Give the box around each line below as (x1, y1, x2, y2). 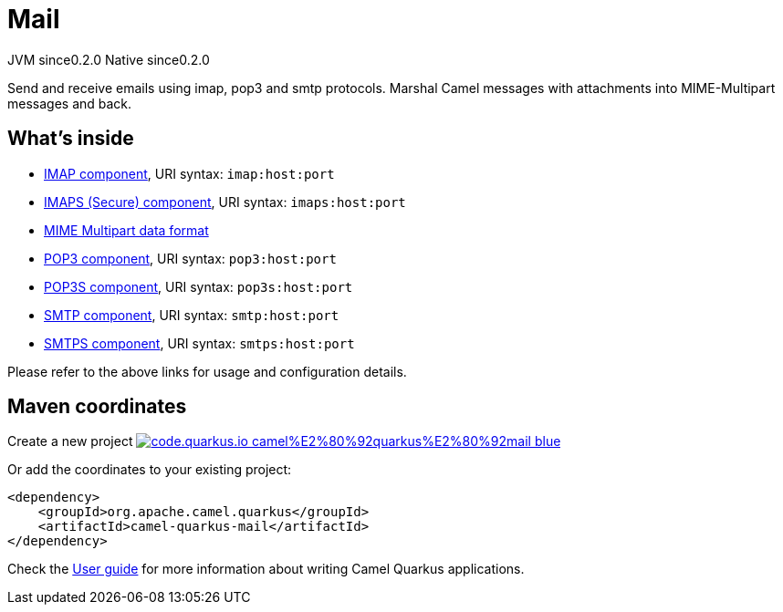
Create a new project (7, 433, 133, 450)
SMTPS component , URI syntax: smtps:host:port (44, 335, 355, 351)
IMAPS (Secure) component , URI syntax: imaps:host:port (44, 193, 406, 210)
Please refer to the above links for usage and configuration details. (7, 363, 407, 379)
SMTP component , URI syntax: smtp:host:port (44, 306, 339, 323)
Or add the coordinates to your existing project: (7, 462, 292, 478)
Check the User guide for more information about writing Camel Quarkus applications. (7, 561, 525, 577)
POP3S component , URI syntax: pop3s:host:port (44, 278, 353, 295)
